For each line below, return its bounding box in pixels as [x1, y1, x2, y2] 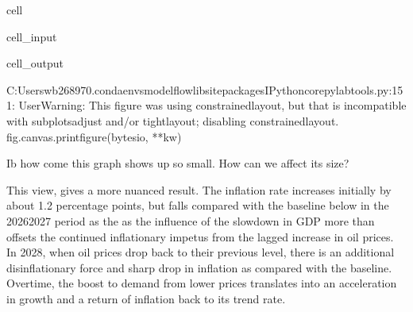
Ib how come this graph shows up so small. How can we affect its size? [6, 155, 349, 171]
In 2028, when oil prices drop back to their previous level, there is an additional [6, 244, 395, 260]
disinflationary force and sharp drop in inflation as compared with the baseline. [6, 259, 392, 275]
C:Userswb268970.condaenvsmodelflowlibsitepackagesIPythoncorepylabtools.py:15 [6, 81, 403, 98]
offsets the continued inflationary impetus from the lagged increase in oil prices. [6, 228, 394, 245]
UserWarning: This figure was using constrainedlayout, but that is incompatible [18, 97, 407, 114]
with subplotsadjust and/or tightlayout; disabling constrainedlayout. [6, 112, 339, 129]
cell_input [6, 28, 57, 44]
